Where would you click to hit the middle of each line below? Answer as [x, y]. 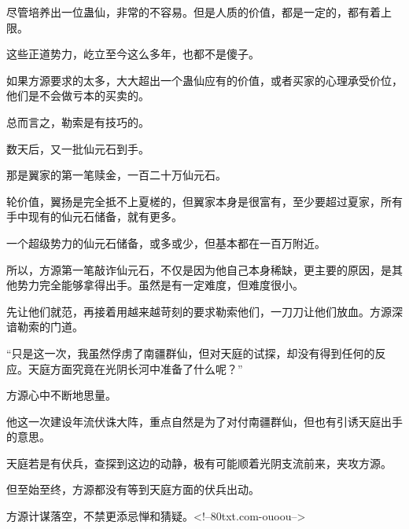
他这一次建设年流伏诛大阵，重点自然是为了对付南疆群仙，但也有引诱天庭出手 [204, 421]
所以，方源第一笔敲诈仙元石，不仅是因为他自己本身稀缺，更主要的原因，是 [199, 269]
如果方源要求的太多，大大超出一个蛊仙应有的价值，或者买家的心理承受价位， [204, 80]
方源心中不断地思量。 [61, 395]
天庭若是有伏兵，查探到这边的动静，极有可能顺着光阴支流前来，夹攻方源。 [199, 463]
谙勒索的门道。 [45, 327]
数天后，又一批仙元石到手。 [78, 148]
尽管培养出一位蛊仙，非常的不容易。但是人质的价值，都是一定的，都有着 [193, 12]
